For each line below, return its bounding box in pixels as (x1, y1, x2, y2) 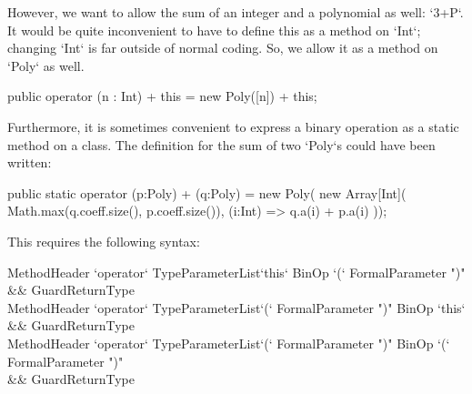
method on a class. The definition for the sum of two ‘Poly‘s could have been (7, 135, 436, 154)
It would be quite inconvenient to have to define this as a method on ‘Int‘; (7, 20, 421, 39)
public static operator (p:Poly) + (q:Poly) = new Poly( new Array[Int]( (7, 183, 407, 202)
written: (7, 153, 52, 172)
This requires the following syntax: (7, 231, 200, 250)
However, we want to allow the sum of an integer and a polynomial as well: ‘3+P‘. (7, 3, 464, 21)
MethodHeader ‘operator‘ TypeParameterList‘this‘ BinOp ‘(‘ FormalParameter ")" (7, 262, 466, 281)
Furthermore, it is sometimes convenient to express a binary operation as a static (7, 116, 459, 136)
